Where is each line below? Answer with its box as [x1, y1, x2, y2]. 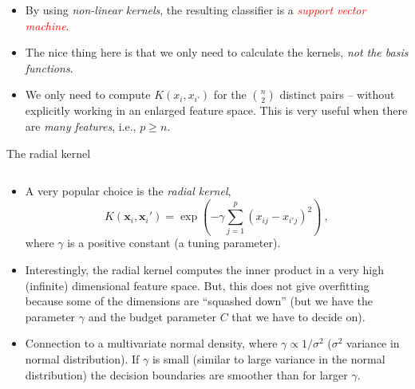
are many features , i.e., [25, 117, 136, 134]
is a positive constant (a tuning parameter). [67, 234, 281, 251]
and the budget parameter [88, 308, 217, 324]
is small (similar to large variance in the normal [152, 351, 385, 367]
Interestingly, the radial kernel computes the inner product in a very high [25, 261, 384, 278]
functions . [25, 59, 73, 76]
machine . [25, 17, 69, 33]
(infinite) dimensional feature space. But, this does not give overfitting [25, 277, 370, 293]
